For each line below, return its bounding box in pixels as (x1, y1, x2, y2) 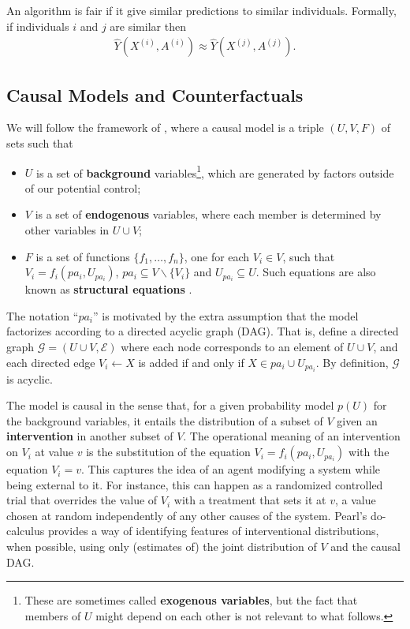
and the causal (330, 538, 401, 555)
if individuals (6, 17, 69, 34)
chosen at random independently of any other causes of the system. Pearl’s (6, 507, 367, 523)
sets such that (6, 135, 73, 152)
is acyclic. (6, 370, 53, 387)
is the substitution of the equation (86, 444, 251, 460)
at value (35, 444, 74, 460)
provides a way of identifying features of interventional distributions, (47, 522, 379, 539)
